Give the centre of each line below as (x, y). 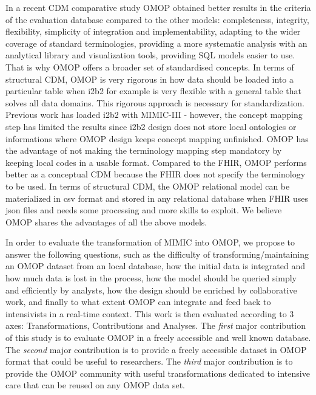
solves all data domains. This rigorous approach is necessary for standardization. (155, 102)
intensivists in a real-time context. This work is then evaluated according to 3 (150, 313)
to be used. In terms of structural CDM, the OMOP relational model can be (148, 186)
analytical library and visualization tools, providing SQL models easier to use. (150, 55)
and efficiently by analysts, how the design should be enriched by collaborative (151, 290)
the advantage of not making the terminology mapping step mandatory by (144, 150)
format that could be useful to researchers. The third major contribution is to (149, 361)
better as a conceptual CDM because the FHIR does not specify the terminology (156, 174)
